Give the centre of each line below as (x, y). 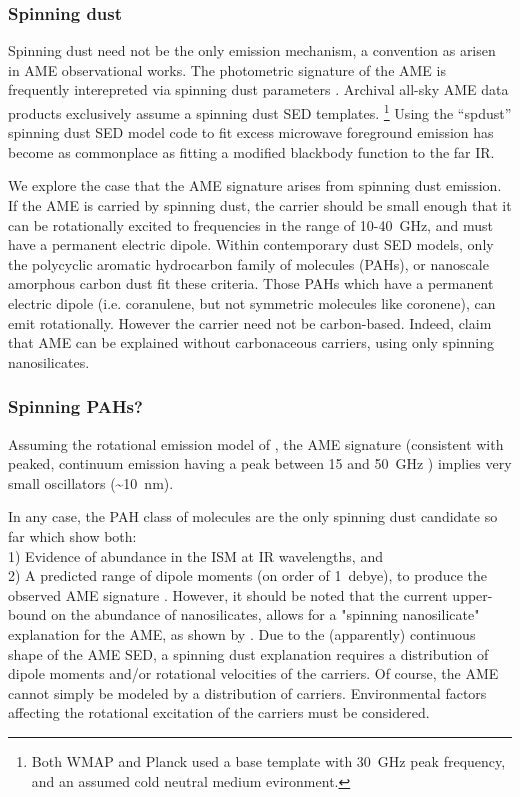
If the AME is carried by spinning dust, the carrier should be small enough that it (260, 205)
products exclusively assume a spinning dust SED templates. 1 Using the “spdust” (260, 111)
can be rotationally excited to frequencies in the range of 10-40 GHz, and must (250, 224)
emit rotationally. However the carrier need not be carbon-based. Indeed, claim (250, 322)
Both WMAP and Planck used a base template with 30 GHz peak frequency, (268, 760)
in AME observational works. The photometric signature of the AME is (227, 69)
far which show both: (72, 535)
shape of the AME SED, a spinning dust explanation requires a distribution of (248, 653)
